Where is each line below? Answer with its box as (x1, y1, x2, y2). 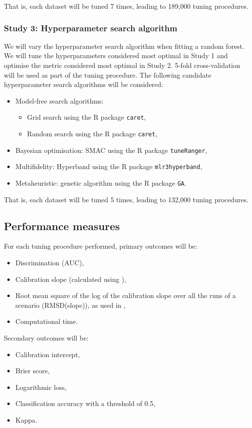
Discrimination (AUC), (15, 257, 84, 268)
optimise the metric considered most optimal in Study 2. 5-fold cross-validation (4, 60, 240, 70)
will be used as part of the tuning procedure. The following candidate (4, 69, 212, 80)
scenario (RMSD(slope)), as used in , (15, 300, 126, 310)
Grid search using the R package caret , (27, 112, 146, 122)
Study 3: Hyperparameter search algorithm (4, 21, 177, 34)
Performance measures (4, 218, 120, 233)
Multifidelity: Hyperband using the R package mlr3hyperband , (15, 161, 202, 171)
